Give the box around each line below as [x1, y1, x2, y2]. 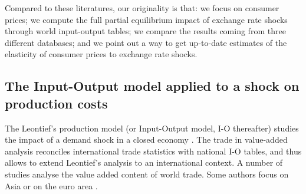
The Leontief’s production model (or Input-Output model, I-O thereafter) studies [5, 121, 299, 134]
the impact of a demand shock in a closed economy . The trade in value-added [5, 133, 288, 146]
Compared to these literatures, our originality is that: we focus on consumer [5, 2, 279, 14]
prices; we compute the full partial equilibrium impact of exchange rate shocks [5, 13, 288, 25]
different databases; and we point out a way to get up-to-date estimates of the [5, 36, 287, 48]
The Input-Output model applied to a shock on [5, 77, 300, 95]
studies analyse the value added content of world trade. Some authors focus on [5, 167, 289, 180]
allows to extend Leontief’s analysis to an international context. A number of [5, 156, 283, 169]
